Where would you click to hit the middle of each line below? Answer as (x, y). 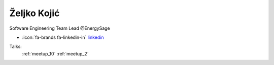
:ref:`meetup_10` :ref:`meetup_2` (55, 53)
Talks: (16, 47)
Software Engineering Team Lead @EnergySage (60, 28)
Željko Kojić (35, 13)
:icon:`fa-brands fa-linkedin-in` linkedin (63, 37)
